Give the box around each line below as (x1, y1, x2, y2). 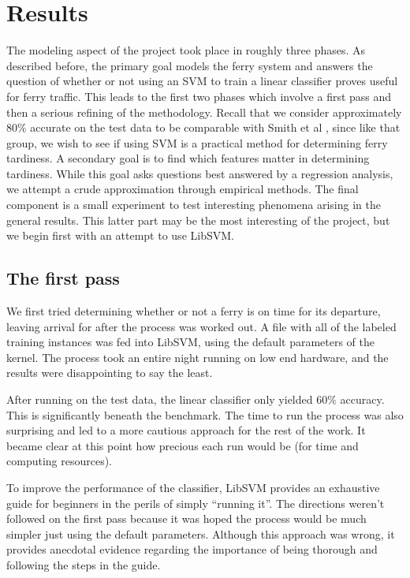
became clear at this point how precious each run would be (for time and (6, 437, 359, 453)
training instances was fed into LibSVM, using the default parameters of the (6, 334, 375, 350)
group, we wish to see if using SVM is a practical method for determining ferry (6, 134, 388, 151)
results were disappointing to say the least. (6, 364, 213, 381)
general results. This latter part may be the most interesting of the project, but (6, 211, 390, 228)
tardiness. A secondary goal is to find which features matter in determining (6, 150, 370, 166)
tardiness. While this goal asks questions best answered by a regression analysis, (6, 165, 393, 181)
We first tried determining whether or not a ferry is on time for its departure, (6, 303, 381, 319)
